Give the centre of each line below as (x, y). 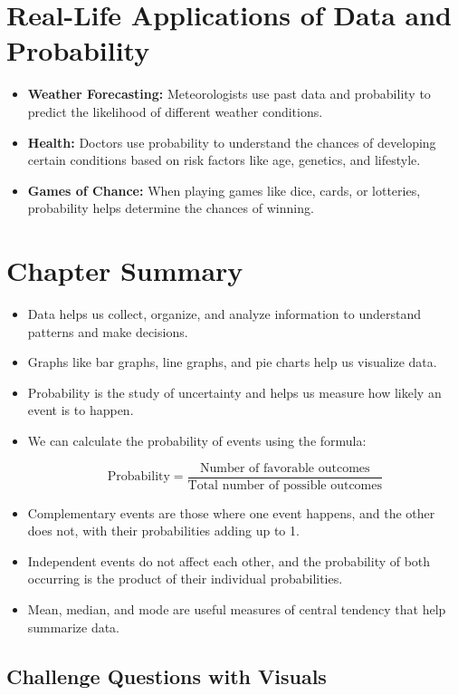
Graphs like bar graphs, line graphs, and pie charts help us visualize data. (232, 362)
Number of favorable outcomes (285, 468)
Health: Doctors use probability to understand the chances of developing (232, 142)
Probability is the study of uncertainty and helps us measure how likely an (234, 392)
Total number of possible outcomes (285, 485)
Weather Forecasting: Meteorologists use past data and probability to (229, 94)
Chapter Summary (125, 270)
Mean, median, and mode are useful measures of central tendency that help (237, 609)
